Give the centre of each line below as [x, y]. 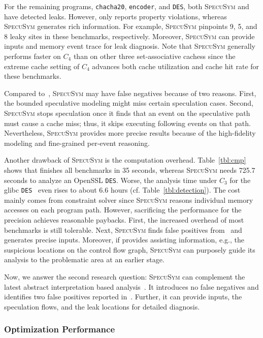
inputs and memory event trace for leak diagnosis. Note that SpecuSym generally [130, 46]
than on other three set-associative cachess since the [154, 56]
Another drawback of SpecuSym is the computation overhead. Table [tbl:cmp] [125, 160]
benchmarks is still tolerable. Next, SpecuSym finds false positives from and [123, 229]
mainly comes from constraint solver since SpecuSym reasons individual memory [129, 199]
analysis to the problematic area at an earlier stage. [84, 259]
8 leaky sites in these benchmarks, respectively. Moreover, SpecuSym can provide [129, 36]
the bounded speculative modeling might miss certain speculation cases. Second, [129, 103]
